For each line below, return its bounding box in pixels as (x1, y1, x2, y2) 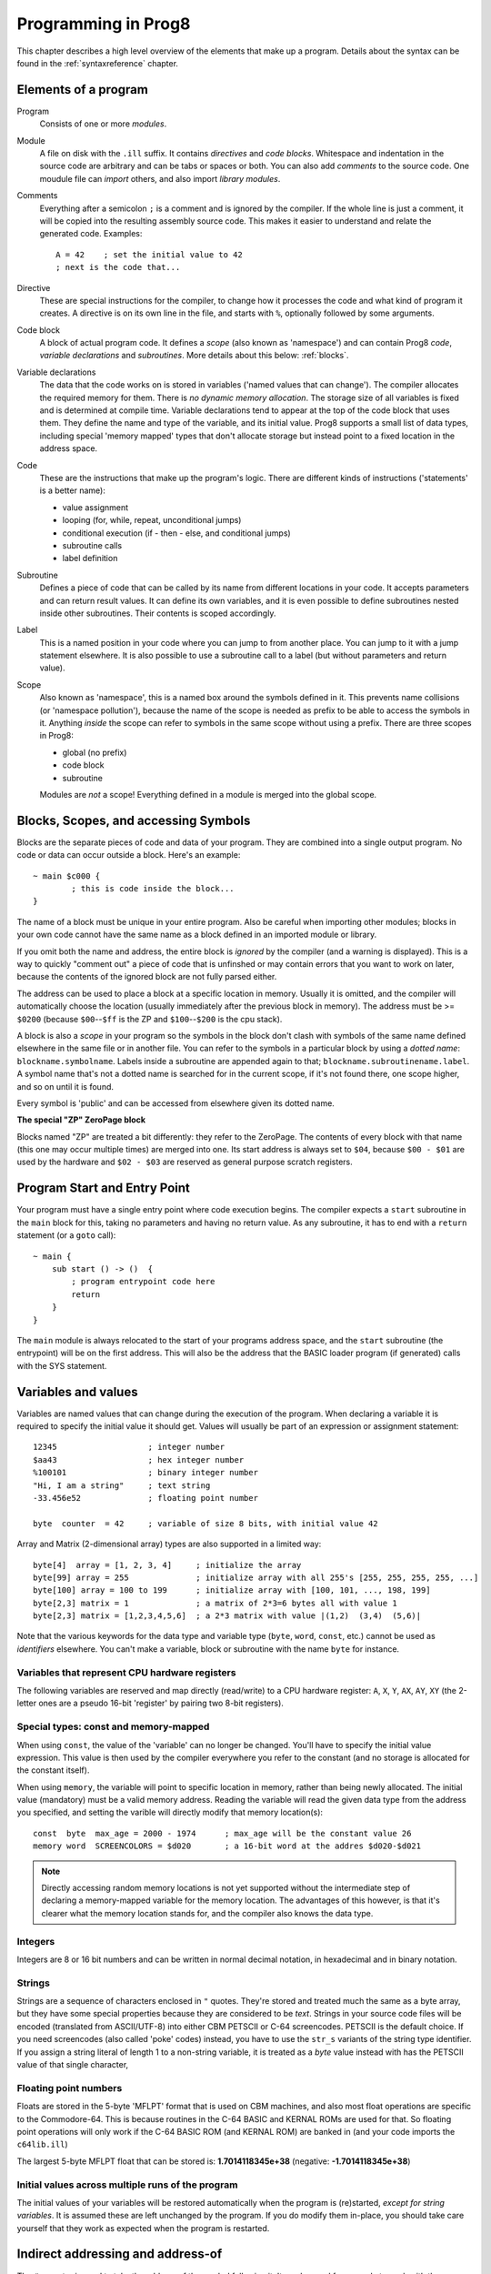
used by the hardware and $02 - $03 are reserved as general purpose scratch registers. (16, 1156, 354, 1168)
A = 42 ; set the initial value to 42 (55, 249, 243, 259)
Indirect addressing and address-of (16, 2247, 223, 2262)
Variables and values (16, 1384, 138, 1400)
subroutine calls (62, 539, 123, 550)
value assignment (62, 501, 129, 513)
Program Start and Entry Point (16, 1181, 191, 1196)
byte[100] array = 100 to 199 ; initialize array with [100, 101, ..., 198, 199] (33, 1585, 431, 1595)
